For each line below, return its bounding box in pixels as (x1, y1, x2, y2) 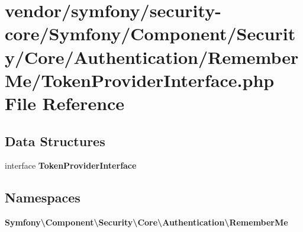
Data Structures (5, 131, 105, 150)
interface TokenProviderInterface (5, 159, 137, 172)
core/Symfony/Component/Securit (5, 21, 296, 46)
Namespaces (5, 188, 80, 207)
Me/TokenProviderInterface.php (5, 67, 275, 92)
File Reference (5, 91, 125, 115)
